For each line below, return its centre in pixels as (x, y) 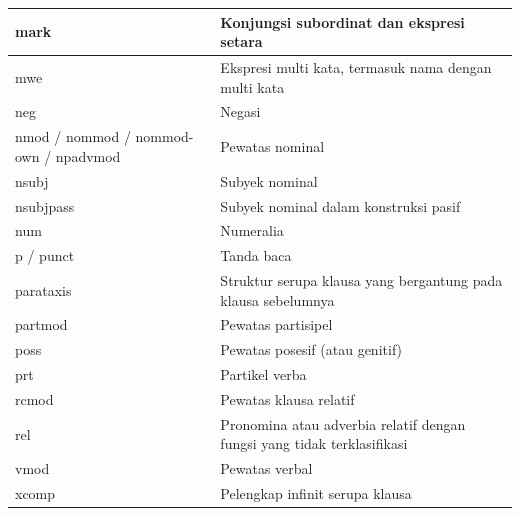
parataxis (43, 289)
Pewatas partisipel (276, 324)
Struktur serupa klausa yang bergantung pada (361, 280)
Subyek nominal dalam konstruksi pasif (340, 205)
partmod (41, 324)
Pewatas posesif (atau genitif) (311, 349)
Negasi (240, 111)
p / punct (45, 255)
